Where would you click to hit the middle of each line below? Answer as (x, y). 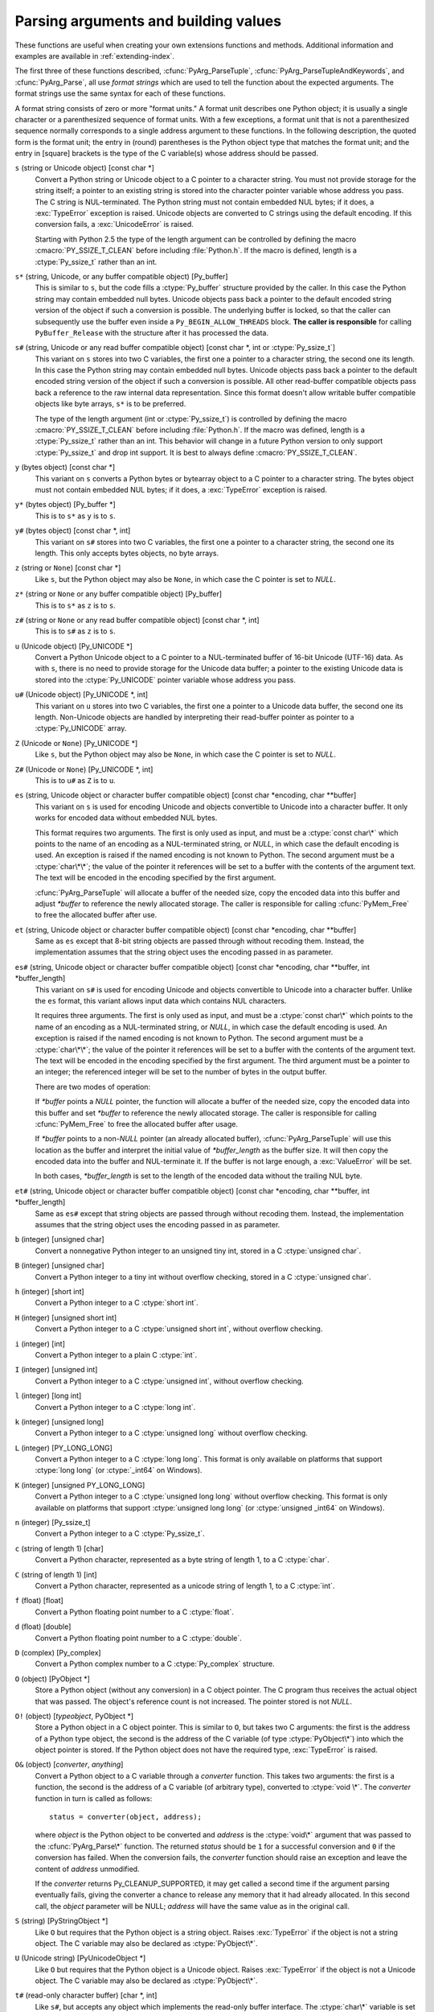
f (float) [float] (39, 1601)
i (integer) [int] (40, 1343)
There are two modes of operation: (93, 1086)
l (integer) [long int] (48, 1396)
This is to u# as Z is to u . (75, 780)
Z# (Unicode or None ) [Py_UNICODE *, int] (84, 769)
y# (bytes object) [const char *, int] (73, 530)
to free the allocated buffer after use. (96, 915)
